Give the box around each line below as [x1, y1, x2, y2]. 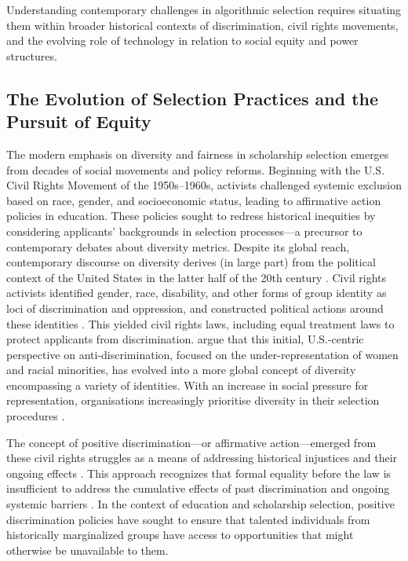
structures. [6, 47, 57, 64]
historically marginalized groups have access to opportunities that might [6, 526, 354, 543]
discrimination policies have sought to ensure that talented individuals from [6, 511, 370, 527]
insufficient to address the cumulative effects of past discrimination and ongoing [6, 480, 390, 497]
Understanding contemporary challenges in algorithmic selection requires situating [6, 2, 402, 17]
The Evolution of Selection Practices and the [6, 86, 379, 110]
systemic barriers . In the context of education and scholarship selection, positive [6, 496, 395, 512]
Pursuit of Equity [6, 109, 151, 134]
